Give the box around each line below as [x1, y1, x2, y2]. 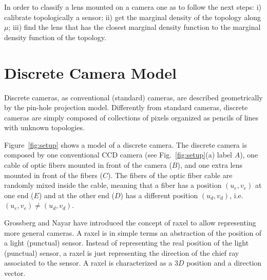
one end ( [4, 189, 34, 200]
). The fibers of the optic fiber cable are [107, 169, 233, 180]
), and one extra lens [177, 160, 243, 170]
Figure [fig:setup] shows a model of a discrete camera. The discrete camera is [4, 139, 247, 150]
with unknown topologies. [4, 122, 85, 133]
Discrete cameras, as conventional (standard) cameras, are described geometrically [4, 92, 263, 102]
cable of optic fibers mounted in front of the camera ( [4, 160, 172, 170]
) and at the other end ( [39, 189, 115, 200]
